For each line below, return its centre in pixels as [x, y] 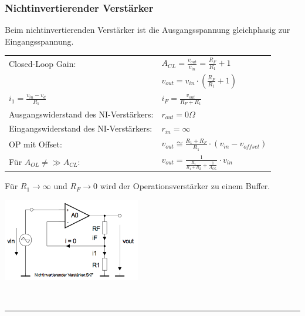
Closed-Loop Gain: [43, 63]
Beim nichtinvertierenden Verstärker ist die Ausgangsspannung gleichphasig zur [148, 30]
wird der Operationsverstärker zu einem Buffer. [185, 186]
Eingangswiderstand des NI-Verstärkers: [81, 128]
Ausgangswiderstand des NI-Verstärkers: [81, 114]
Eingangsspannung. [39, 41]
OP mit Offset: [35, 144]
